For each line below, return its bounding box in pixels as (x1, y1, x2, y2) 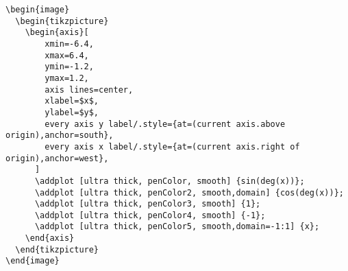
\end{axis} (25, 233, 75, 244)
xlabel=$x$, (45, 96, 99, 106)
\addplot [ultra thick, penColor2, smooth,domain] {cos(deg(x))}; (34, 187, 344, 198)
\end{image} (5, 256, 60, 266)
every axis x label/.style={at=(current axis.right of (45, 141, 300, 152)
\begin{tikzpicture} (15, 16, 109, 26)
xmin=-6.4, (45, 38, 94, 49)
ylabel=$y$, (45, 107, 99, 117)
